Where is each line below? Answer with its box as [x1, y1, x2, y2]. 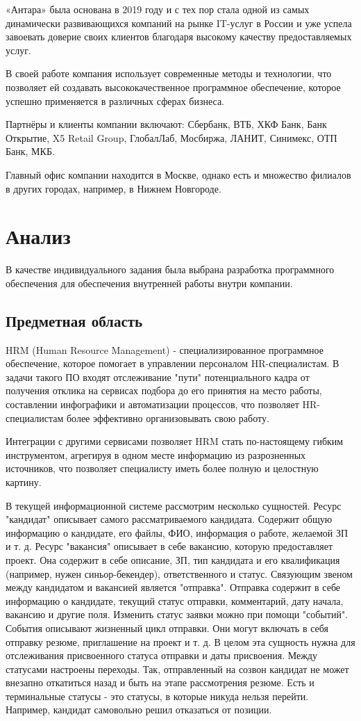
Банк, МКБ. [6, 144, 55, 159]
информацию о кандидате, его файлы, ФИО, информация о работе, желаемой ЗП [6, 525, 349, 540]
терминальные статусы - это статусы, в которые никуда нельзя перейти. [6, 688, 309, 703]
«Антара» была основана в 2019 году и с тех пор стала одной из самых [6, 2, 310, 16]
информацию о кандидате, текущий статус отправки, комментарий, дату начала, [6, 593, 344, 608]
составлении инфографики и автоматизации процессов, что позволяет [6, 397, 299, 412]
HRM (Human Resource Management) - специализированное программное [6, 342, 324, 357]
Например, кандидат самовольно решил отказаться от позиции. [6, 702, 272, 717]
